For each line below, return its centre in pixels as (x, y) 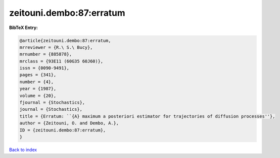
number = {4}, (37, 82)
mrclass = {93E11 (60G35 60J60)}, (61, 61)
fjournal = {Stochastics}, (52, 103)
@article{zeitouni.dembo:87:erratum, (65, 40)
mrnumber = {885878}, (46, 54)
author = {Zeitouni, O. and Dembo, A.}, (69, 123)
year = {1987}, (38, 89)
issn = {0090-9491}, (44, 68)
